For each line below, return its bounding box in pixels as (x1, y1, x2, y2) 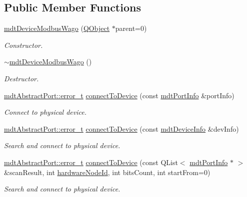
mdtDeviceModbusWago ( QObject (4, 23, 110, 33)
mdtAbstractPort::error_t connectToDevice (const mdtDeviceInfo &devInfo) (4, 123, 239, 134)
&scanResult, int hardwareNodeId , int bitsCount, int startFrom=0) (4, 167, 210, 177)
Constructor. (4, 39, 43, 50)
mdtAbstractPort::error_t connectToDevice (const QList (4, 157, 178, 167)
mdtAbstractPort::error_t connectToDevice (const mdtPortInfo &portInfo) (4, 90, 234, 100)
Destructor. (4, 73, 39, 83)
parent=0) (115, 23, 147, 33)
